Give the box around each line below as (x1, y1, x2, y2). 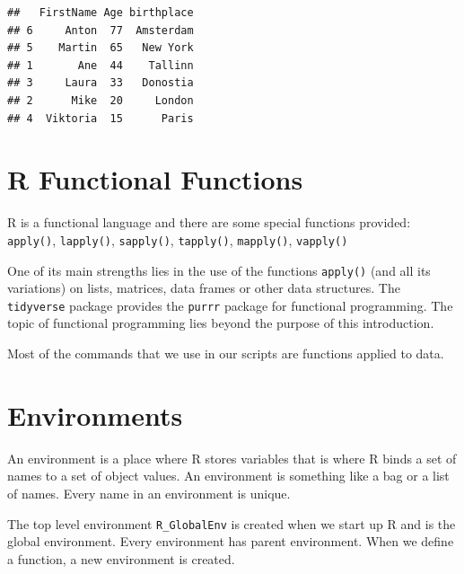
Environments (7, 396, 183, 433)
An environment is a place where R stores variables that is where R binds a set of (7, 448, 457, 467)
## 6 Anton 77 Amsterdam (7, 23, 194, 37)
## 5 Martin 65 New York (7, 41, 194, 55)
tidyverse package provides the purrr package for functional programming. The (7, 296, 453, 314)
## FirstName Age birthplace (7, 6, 194, 19)
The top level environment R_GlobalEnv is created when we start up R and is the (7, 514, 456, 533)
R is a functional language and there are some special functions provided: (7, 213, 411, 232)
